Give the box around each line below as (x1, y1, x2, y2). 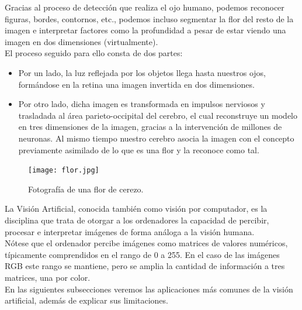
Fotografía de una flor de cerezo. (28, 182, 144, 195)
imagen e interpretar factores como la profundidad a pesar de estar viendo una (5, 24, 286, 36)
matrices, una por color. (5, 271, 91, 283)
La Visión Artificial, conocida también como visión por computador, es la (5, 202, 268, 215)
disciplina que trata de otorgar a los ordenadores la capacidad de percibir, (5, 213, 269, 226)
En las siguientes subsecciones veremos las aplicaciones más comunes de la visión (5, 283, 293, 295)
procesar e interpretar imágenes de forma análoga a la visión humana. (5, 225, 255, 237)
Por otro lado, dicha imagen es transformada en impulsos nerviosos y (18, 98, 265, 110)
